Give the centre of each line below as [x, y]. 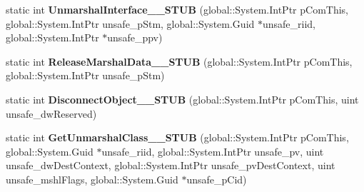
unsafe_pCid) [217, 179]
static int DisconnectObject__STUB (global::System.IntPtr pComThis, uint [182, 99]
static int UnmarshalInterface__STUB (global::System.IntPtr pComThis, [177, 9]
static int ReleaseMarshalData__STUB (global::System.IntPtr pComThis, [179, 61]
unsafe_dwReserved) [51, 113]
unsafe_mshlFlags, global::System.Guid [92, 179]
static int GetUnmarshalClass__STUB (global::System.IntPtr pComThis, [177, 137]
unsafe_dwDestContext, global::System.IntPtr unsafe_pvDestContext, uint [171, 165]
